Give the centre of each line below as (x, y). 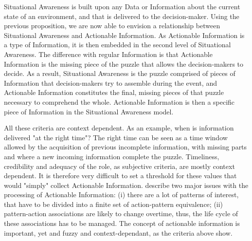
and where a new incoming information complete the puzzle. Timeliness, (112, 156)
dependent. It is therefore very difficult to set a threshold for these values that (120, 176)
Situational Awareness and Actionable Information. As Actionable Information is (124, 35)
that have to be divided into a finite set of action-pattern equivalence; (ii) (114, 204)
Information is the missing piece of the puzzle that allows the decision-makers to (124, 64)
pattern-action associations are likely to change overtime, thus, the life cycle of (121, 213)
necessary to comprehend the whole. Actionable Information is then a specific (119, 102)
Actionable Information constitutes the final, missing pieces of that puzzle (114, 92)
